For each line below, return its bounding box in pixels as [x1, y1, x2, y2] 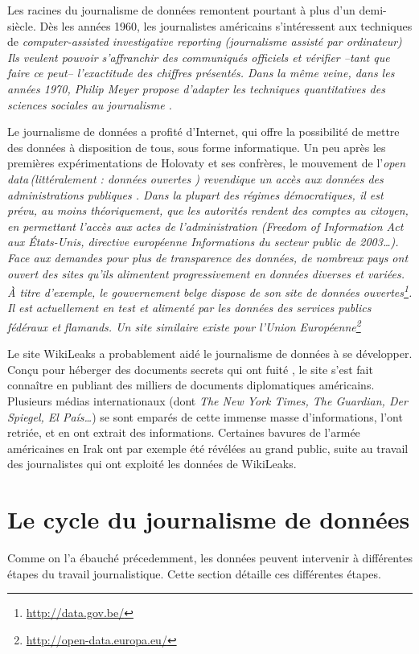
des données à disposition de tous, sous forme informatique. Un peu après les [7, 138, 386, 155]
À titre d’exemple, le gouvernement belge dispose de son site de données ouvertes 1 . [7, 282, 413, 300]
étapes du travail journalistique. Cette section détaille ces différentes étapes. [7, 565, 381, 582]
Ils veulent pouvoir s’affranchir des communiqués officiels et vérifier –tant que [7, 48, 390, 65]
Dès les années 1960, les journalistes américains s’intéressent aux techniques [39, 17, 413, 34]
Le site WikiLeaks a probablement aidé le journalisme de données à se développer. [7, 345, 413, 362]
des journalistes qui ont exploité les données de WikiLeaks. [7, 455, 297, 472]
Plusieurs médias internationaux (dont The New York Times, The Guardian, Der [7, 392, 408, 409]
